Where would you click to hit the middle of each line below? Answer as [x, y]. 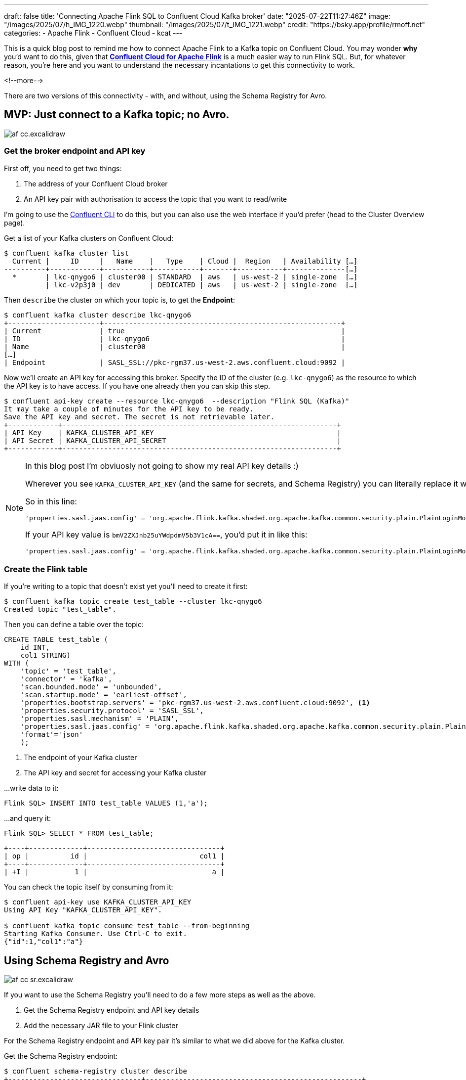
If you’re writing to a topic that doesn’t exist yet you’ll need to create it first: [126, 586]
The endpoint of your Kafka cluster [80, 758]
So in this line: [51, 501]
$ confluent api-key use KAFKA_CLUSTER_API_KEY [98, 902]
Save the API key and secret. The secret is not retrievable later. [139, 417]
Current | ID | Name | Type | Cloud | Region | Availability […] [185, 261]
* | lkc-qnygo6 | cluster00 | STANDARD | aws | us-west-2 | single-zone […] [185, 277]
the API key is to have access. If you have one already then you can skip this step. [137, 386]
